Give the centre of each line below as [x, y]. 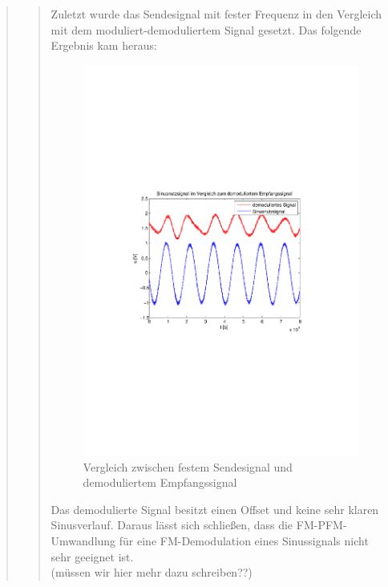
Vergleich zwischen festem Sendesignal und [188, 466]
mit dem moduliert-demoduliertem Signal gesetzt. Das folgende [206, 29]
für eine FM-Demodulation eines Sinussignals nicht [244, 541]
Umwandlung [83, 541]
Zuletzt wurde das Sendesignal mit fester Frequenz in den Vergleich [216, 14]
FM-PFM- [321, 525]
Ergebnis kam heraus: [104, 45]
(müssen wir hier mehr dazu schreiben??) [152, 572]
